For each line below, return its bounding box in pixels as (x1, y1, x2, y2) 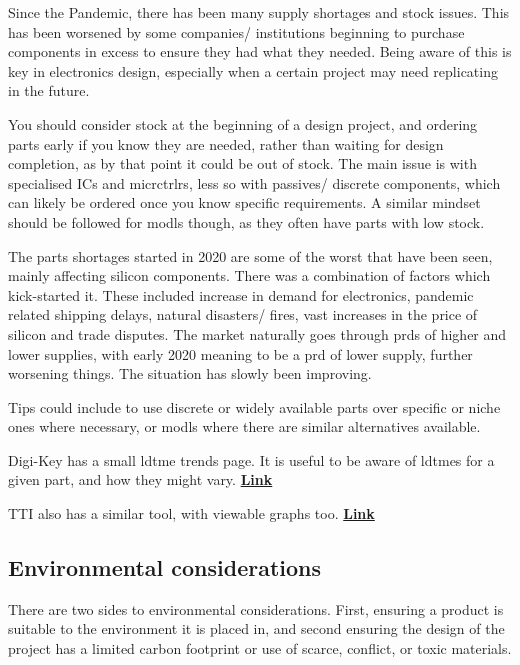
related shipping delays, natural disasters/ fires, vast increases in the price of (8, 304, 478, 325)
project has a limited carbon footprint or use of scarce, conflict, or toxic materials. (8, 638, 512, 659)
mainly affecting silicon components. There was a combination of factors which (8, 265, 491, 286)
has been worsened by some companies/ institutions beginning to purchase (8, 21, 465, 42)
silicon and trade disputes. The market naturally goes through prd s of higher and (8, 323, 507, 344)
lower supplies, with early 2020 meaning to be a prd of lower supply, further (8, 343, 473, 364)
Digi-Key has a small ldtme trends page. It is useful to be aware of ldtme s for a (8, 449, 495, 470)
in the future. (8, 80, 90, 101)
